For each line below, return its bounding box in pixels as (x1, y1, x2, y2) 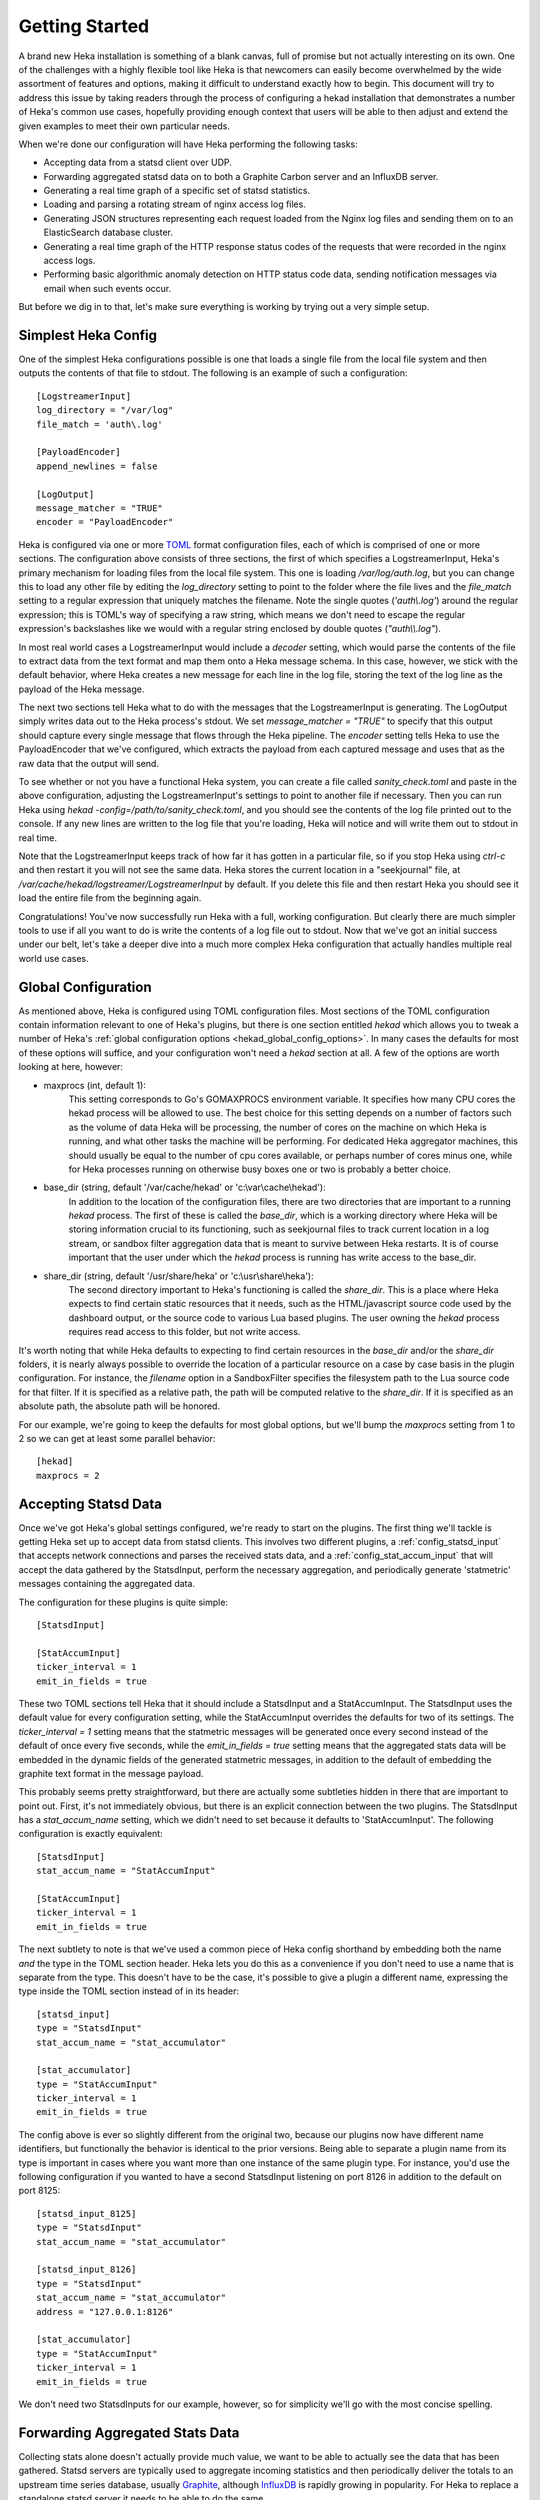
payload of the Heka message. (18, 683, 145, 695)
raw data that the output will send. (18, 757, 160, 769)
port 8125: (18, 2185, 61, 2197)
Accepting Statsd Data (18, 1495, 162, 1512)
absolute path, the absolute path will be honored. (18, 1400, 220, 1412)
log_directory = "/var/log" (36, 405, 174, 416)
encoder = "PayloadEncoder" (36, 516, 174, 528)
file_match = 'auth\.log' (36, 418, 164, 430)
